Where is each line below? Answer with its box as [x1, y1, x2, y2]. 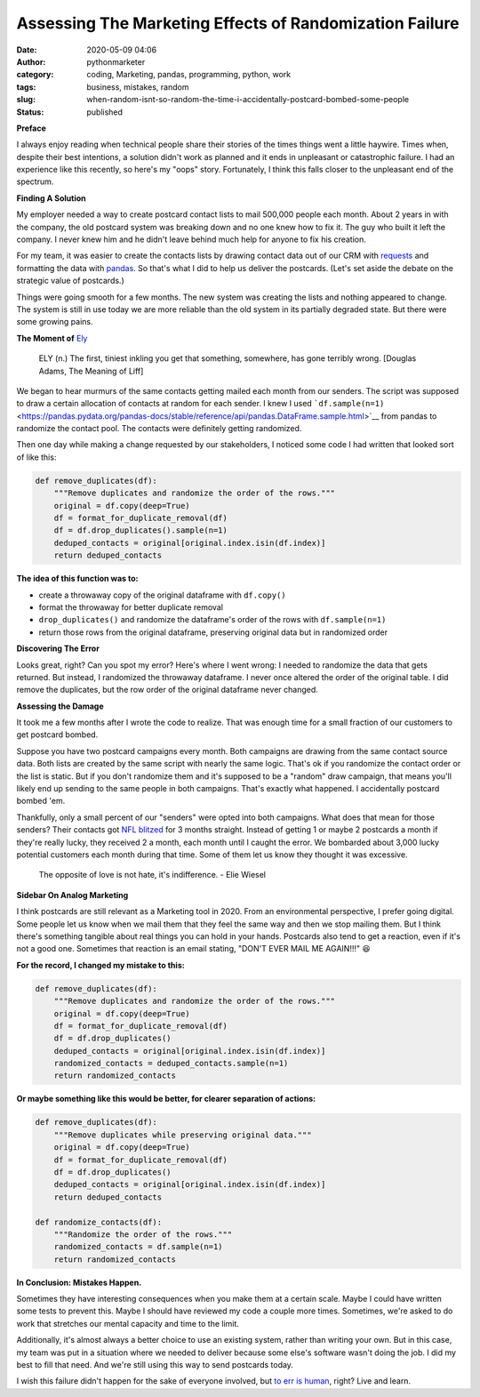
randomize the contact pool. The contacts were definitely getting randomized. [16, 423, 302, 434]
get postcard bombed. [16, 729, 99, 740]
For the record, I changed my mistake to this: [16, 959, 186, 970]
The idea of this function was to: [16, 574, 139, 584]
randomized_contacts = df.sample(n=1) [53, 1241, 223, 1252]
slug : [16, 94, 36, 105]
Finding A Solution [16, 192, 86, 204]
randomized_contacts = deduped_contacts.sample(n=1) [53, 1058, 289, 1069]
